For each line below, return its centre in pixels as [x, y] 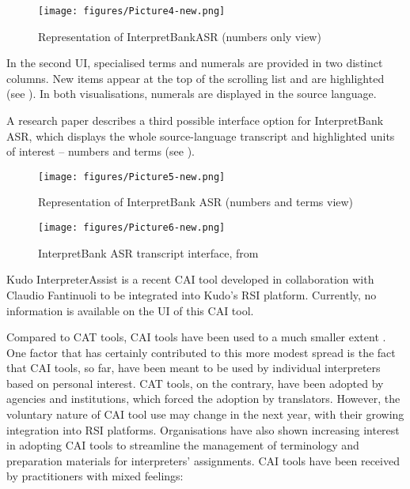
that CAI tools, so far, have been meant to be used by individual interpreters [194, 368]
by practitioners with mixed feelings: [95, 476]
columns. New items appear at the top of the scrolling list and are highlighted [196, 78]
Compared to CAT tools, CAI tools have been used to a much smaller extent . [196, 337]
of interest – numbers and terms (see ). [101, 151]
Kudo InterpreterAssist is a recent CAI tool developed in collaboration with [190, 279]
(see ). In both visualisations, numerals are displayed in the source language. [192, 94]
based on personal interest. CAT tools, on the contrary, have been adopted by [195, 383]
